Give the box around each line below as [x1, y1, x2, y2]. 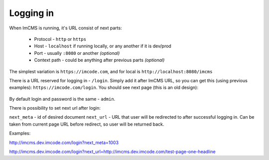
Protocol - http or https [34, 36, 87, 42]
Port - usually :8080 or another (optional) [34, 50, 120, 56]
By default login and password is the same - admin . [9, 96, 116, 102]
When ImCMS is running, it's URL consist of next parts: [9, 25, 122, 31]
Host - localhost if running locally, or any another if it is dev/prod [34, 43, 171, 49]
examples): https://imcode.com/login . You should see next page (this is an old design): [9, 85, 199, 91]
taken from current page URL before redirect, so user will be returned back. [9, 121, 164, 127]
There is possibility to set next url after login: [9, 105, 101, 111]
